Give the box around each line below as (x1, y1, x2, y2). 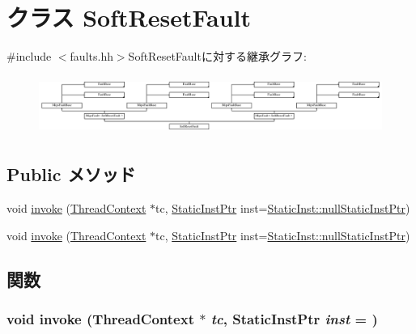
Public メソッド (6, 162, 136, 187)
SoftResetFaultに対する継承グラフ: (128, 48, 307, 65)
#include (6, 48, 52, 65)
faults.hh (70, 48, 113, 65)
